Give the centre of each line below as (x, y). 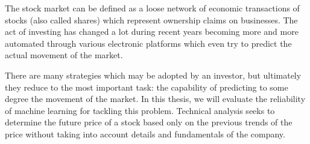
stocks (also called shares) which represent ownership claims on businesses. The (151, 19)
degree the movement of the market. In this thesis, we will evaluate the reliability (155, 99)
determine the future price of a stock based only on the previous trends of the (149, 122)
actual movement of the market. (64, 55)
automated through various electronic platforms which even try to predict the (148, 43)
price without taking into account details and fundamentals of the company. (145, 133)
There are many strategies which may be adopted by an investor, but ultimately (153, 75)
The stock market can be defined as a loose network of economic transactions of (152, 8)
